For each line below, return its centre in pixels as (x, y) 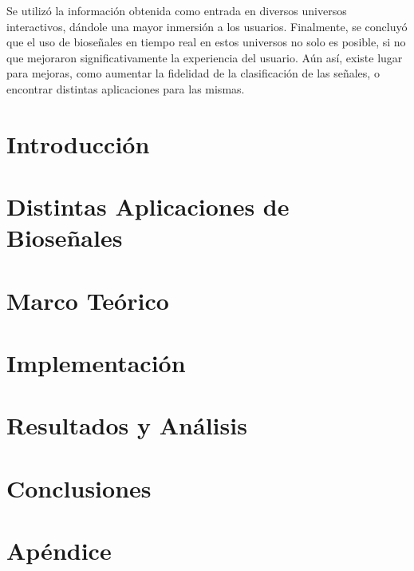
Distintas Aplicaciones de (148, 206)
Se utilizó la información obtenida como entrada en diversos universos (177, 10)
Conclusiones (79, 488)
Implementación (96, 363)
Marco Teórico (88, 300)
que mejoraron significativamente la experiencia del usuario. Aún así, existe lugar (205, 57)
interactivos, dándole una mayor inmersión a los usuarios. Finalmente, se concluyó (207, 26)
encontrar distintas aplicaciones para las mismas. (126, 88)
